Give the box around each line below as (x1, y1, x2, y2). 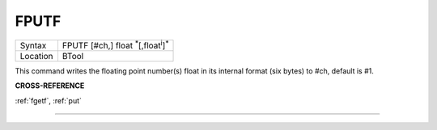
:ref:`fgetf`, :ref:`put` (15, 95, 83, 105)
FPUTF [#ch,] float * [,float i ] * (62, 38, 169, 51)
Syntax (19, 40, 47, 51)
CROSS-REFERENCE (15, 81, 85, 90)
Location (19, 50, 53, 61)
